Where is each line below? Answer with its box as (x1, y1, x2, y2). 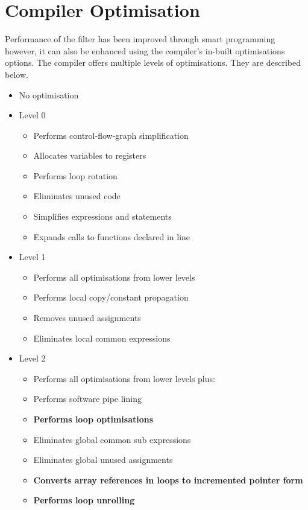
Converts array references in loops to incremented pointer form (33, 473, 303, 486)
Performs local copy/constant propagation (33, 291, 189, 304)
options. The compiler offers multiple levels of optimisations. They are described (5, 56, 301, 69)
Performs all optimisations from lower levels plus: (33, 372, 215, 384)
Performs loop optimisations (33, 413, 154, 425)
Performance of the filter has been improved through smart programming (5, 33, 275, 45)
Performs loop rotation (33, 169, 118, 182)
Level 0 (19, 109, 46, 121)
